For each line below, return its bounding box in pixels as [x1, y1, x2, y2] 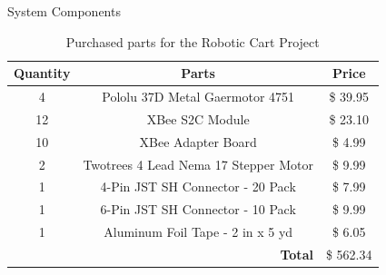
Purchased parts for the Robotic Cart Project [65, 32, 320, 51]
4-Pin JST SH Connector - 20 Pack [100, 177, 296, 196]
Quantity [14, 64, 71, 83]
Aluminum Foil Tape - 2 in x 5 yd [104, 222, 293, 241]
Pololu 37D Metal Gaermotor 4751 [102, 87, 295, 106]
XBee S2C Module [146, 109, 250, 128]
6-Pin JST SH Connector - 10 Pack [100, 200, 296, 219]
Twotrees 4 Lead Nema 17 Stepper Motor [83, 154, 313, 173]
